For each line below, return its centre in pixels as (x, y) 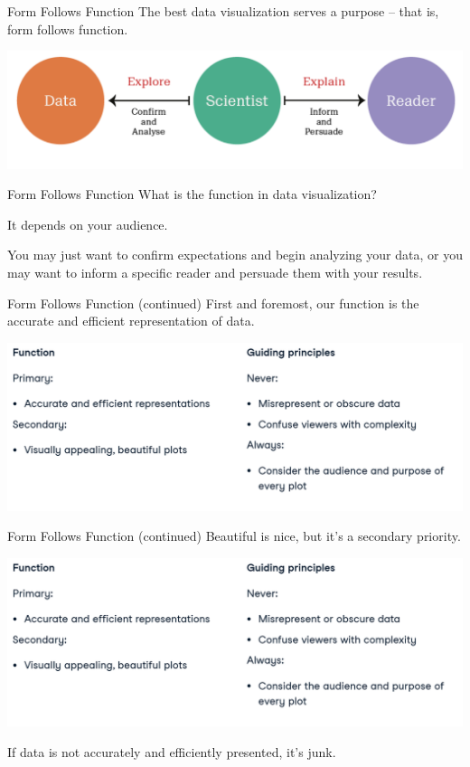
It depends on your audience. (88, 224)
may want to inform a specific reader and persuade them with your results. (215, 272)
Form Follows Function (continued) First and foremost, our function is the (213, 303)
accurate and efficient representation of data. (131, 321)
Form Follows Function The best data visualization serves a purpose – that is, (223, 11)
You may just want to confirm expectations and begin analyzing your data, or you (235, 255)
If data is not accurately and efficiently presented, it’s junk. (172, 751)
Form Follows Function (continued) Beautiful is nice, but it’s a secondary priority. (234, 536)
